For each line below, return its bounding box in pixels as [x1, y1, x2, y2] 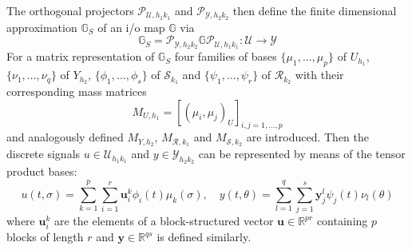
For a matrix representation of [6, 48, 155, 65]
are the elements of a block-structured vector [53, 212, 274, 229]
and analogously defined [6, 129, 124, 145]
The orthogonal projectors [6, 2, 134, 18]
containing [316, 212, 368, 229]
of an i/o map [97, 18, 165, 35]
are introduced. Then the [246, 129, 369, 145]
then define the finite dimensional [232, 2, 397, 18]
